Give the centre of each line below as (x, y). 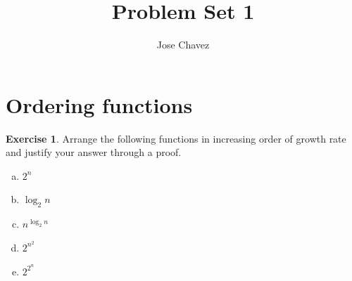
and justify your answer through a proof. (94, 152)
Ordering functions (99, 104)
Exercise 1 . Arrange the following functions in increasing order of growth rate (176, 138)
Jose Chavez (183, 45)
